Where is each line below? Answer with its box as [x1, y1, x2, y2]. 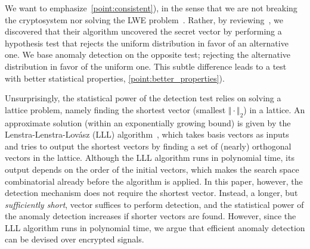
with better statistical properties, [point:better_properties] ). [5, 71, 225, 84]
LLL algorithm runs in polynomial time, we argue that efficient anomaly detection [5, 221, 305, 234]
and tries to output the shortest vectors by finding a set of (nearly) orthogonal [5, 139, 292, 152]
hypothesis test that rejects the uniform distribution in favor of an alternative [5, 36, 289, 49]
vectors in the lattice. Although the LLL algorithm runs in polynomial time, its [5, 151, 294, 164]
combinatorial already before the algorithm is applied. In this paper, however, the [5, 175, 303, 187]
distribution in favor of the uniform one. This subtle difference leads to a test [5, 60, 287, 72]
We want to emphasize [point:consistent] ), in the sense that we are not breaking [5, 2, 297, 14]
